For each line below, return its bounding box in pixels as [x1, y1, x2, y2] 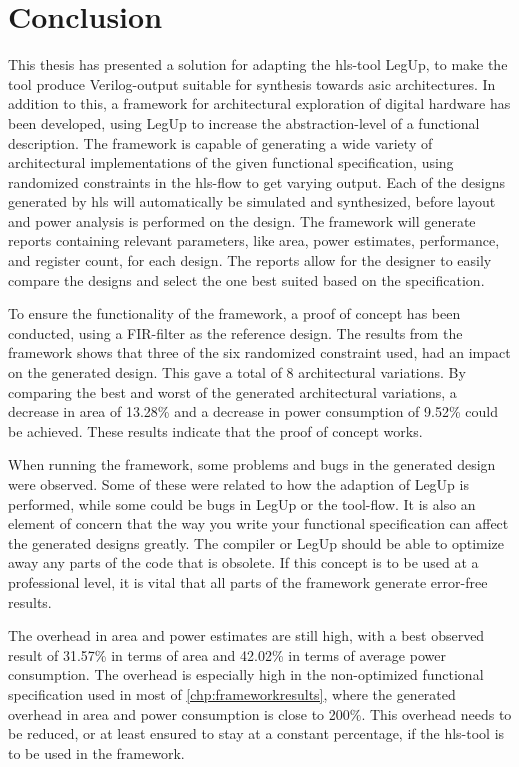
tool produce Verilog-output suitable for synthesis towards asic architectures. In [8, 73, 496, 94]
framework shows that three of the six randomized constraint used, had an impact [8, 342, 511, 363]
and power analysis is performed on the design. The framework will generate [8, 210, 476, 231]
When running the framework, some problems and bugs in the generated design [8, 454, 496, 475]
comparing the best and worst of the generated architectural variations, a [8, 381, 457, 402]
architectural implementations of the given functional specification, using [8, 152, 454, 173]
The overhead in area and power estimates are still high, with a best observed [8, 625, 485, 646]
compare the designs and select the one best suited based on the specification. [8, 269, 485, 290]
